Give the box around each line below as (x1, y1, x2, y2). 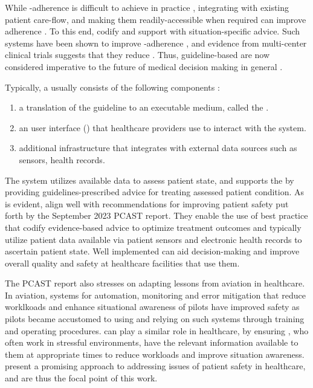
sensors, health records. (19, 153, 105, 166)
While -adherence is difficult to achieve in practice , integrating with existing (5, 1, 289, 13)
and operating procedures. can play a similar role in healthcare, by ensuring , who (5, 324, 309, 337)
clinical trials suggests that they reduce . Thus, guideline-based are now (5, 48, 270, 61)
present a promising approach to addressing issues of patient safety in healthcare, (5, 360, 306, 372)
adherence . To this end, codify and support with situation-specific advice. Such (5, 25, 300, 37)
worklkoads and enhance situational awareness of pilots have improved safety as (5, 300, 300, 313)
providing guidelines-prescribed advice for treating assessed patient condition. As (5, 186, 305, 198)
